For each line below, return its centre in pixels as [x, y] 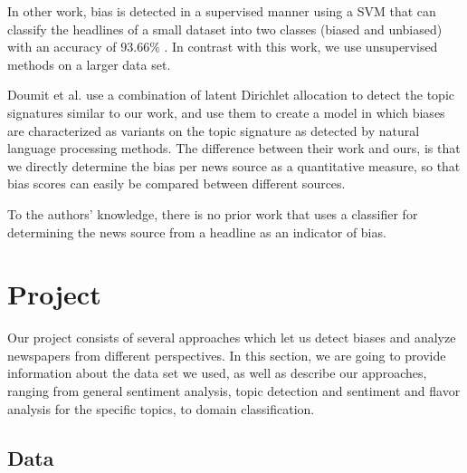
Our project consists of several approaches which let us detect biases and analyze [232, 338]
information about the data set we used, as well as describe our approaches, [217, 373]
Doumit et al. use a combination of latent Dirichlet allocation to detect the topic [231, 95]
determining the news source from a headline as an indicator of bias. [197, 232]
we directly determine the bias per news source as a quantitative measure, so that [234, 165]
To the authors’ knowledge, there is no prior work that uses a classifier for [213, 213]
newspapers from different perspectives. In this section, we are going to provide [227, 355]
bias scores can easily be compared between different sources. [176, 183]
